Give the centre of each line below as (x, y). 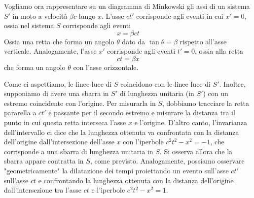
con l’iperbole (143, 142)
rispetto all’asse (203, 41)
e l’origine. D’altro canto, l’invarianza (191, 122)
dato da (134, 41)
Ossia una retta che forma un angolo (59, 41)
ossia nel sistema (29, 25)
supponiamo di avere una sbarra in (56, 93)
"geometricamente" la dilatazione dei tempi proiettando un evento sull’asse (116, 170)
